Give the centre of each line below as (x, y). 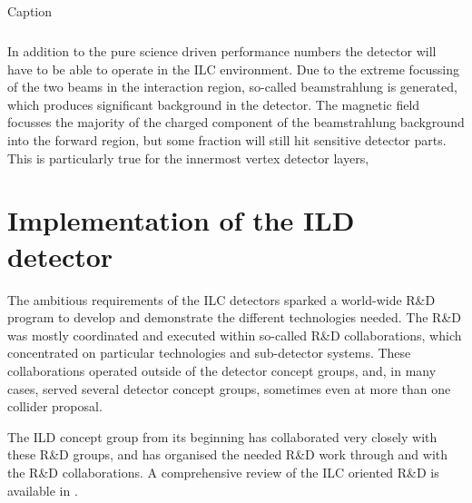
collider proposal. (55, 406)
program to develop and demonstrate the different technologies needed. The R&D (235, 317)
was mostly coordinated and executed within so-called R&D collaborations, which (235, 335)
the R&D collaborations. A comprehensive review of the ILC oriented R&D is (223, 472)
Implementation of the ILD (181, 220)
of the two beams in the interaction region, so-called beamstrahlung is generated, (232, 87)
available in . (43, 490)
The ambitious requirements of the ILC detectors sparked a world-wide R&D (221, 299)
